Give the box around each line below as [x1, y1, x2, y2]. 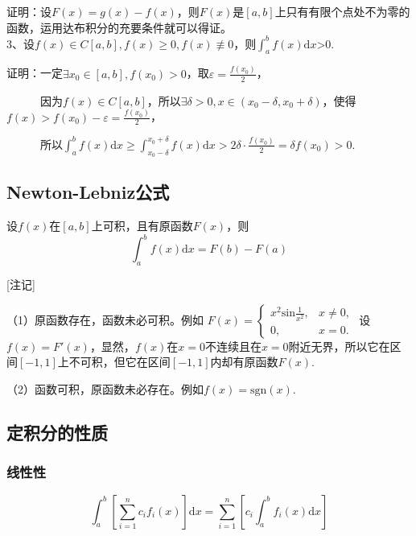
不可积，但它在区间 [68, 353, 171, 370]
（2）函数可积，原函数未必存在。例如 [6, 380, 204, 397]
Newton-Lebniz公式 [6, 179, 170, 204]
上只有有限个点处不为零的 [274, 3, 410, 19]
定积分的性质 [6, 419, 108, 444]
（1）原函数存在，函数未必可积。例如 [6, 311, 204, 328]
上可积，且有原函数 [91, 217, 193, 234]
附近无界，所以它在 [288, 337, 390, 354]
